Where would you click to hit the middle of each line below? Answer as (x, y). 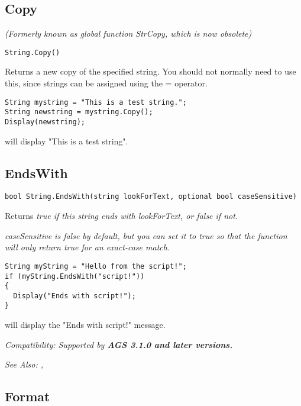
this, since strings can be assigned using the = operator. (106, 83)
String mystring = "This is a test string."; (96, 102)
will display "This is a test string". (67, 141)
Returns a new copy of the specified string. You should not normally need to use (150, 71)
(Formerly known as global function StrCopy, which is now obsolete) (128, 33)
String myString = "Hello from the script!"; (96, 266)
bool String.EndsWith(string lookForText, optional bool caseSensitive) (151, 197)
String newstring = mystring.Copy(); (79, 112)
